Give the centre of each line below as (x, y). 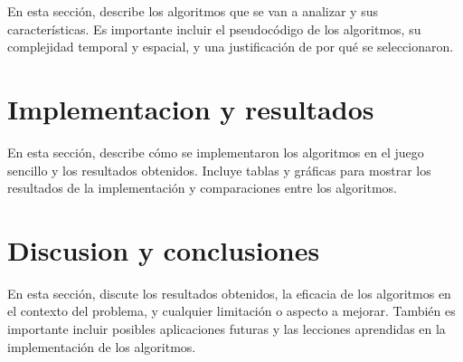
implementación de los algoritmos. (102, 346)
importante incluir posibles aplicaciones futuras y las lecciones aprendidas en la (227, 329)
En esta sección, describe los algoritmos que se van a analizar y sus (193, 11)
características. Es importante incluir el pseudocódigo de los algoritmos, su (214, 29)
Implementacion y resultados (191, 108)
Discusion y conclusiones (164, 249)
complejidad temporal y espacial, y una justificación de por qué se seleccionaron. (231, 47)
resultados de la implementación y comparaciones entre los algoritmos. (203, 188)
